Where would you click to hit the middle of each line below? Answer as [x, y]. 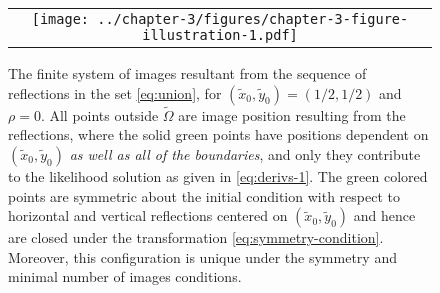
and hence [384, 215]
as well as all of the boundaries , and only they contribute [245, 154]
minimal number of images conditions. [125, 276]
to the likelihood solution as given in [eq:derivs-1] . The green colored [218, 176]
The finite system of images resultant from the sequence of [187, 73]
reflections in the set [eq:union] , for [115, 92]
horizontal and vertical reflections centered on [148, 215]
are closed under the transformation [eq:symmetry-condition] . [196, 237]
